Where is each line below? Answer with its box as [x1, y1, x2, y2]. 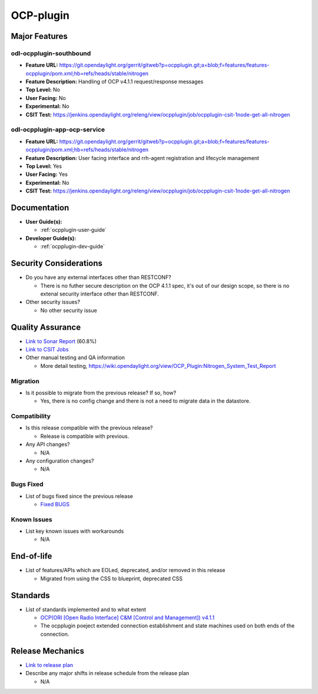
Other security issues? [25, 298, 81, 306]
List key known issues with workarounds [25, 527, 124, 535]
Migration [11, 377, 39, 385]
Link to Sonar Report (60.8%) [25, 337, 97, 344]
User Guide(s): [25, 218, 62, 225]
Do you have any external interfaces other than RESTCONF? [25, 274, 171, 281]
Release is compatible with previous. [40, 433, 130, 440]
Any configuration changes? [25, 457, 94, 464]
